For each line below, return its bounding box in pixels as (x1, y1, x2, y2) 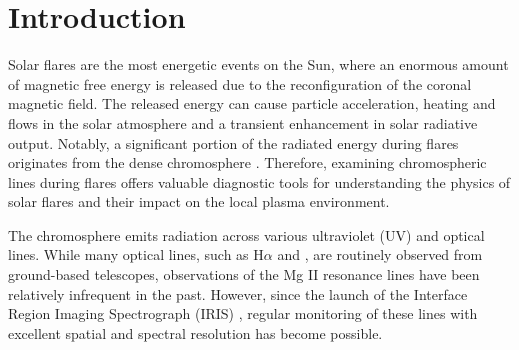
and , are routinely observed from (277, 244, 483, 265)
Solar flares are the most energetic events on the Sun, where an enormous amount (8, 54, 509, 75)
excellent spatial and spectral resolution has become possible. (8, 322, 383, 343)
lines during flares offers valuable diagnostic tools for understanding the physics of (8, 171, 511, 192)
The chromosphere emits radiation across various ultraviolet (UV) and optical (8, 224, 485, 245)
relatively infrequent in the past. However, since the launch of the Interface (8, 283, 468, 304)
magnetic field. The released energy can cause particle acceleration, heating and (8, 93, 496, 114)
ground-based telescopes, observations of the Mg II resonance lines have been (8, 264, 480, 285)
